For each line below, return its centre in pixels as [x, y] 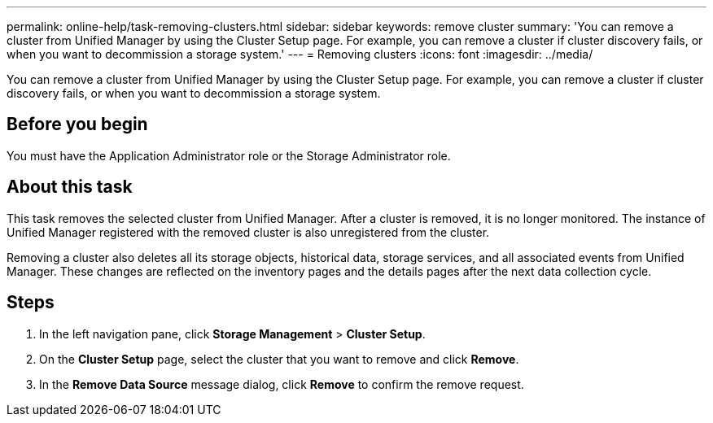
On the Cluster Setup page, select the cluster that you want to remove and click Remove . [279, 359]
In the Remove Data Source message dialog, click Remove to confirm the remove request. [282, 384]
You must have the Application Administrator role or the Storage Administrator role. [229, 155]
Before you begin [77, 124]
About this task [70, 187]
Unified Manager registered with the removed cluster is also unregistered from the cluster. [248, 232]
